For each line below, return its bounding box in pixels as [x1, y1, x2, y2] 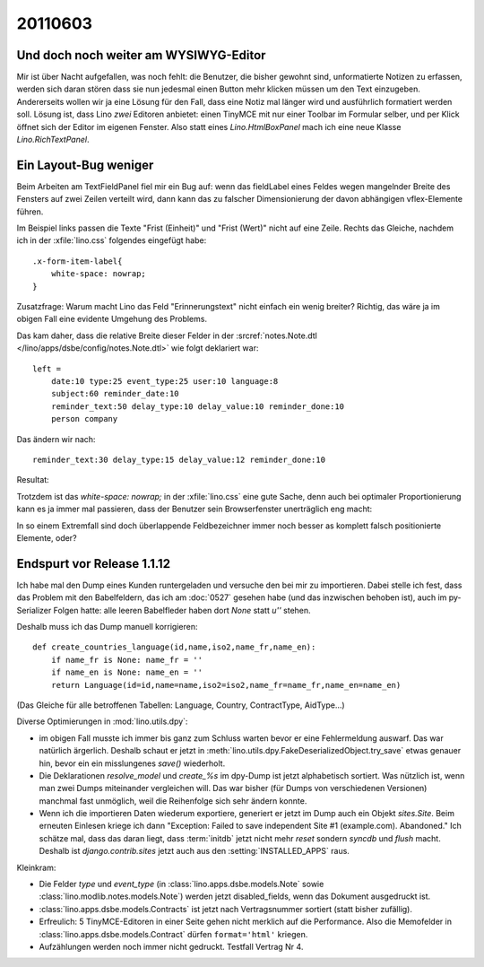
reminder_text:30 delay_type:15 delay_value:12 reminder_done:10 [32, 454, 326, 465]
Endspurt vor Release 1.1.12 [16, 556, 170, 571]
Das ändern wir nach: [16, 433, 96, 444]
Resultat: [16, 475, 49, 485]
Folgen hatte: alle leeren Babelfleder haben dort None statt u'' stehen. [53, 605, 311, 615]
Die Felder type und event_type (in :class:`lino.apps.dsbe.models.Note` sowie [39, 879, 324, 890]
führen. [16, 206, 44, 217]
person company [50, 414, 118, 424]
